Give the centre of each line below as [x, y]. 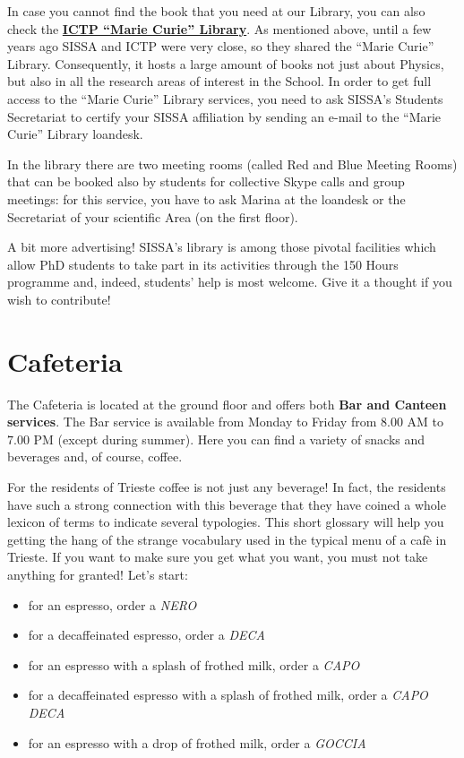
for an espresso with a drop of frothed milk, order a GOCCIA [197, 742]
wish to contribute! [59, 299]
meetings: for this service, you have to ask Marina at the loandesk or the [206, 198]
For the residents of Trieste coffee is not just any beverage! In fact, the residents [227, 487]
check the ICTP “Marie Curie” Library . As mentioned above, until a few [219, 28]
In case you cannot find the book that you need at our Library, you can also [216, 11]
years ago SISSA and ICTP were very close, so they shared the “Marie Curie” [221, 46]
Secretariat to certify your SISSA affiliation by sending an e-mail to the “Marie [224, 116]
